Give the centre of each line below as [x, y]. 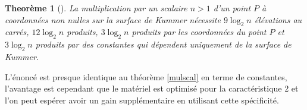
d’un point [232, 8]
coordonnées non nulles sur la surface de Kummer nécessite [113, 19]
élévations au [278, 19]
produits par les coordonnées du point [199, 32]
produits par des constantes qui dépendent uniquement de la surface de [163, 44]
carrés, [17, 32]
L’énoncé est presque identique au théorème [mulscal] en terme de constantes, [146, 76]
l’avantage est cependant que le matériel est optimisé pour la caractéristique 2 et [152, 88]
